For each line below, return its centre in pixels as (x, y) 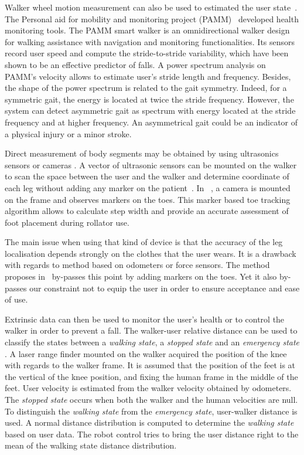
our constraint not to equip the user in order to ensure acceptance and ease (165, 288)
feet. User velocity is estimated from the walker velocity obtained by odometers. (148, 388)
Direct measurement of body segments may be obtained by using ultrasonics (142, 153)
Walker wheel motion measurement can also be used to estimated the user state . (151, 7)
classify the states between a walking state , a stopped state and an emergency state (152, 342)
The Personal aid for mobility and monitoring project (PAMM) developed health (152, 18)
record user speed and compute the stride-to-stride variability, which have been (147, 53)
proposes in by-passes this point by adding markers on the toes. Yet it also (141, 276)
